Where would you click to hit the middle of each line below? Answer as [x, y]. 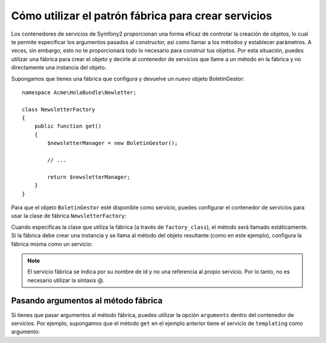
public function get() [68, 126]
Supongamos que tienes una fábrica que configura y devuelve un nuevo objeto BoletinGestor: [128, 79]
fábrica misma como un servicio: [52, 244]
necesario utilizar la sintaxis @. [66, 280]
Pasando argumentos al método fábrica [87, 300]
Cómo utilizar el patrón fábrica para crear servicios [142, 16]
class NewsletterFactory [59, 109]
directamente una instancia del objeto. [59, 68]
